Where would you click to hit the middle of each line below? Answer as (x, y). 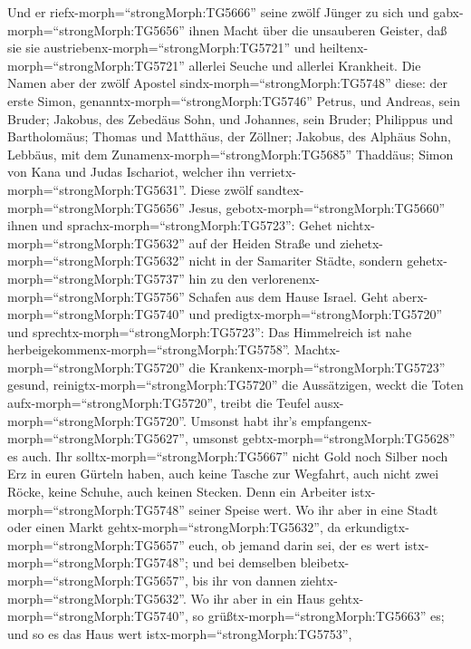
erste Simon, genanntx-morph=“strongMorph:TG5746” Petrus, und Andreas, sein (234, 100)
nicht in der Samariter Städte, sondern (296, 261)
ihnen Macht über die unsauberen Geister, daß (318, 29)
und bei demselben (244, 562)
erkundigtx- (377, 527)
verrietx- (273, 172)
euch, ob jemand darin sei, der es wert (294, 544)
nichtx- (356, 225)
